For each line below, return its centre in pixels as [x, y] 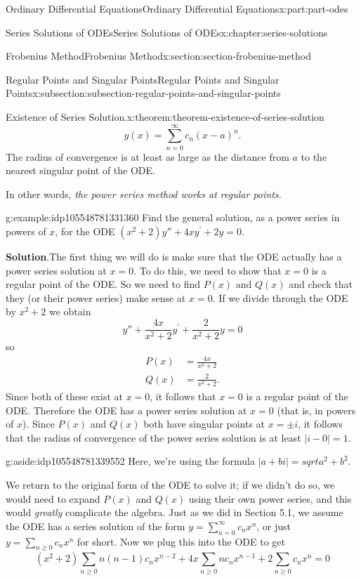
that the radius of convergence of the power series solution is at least [153, 437]
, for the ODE [85, 231]
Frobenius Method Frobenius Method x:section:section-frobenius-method [159, 56]
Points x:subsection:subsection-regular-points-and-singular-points [143, 93]
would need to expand [53, 498]
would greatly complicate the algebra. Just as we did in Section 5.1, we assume [175, 512]
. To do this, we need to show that [208, 270]
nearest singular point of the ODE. [80, 170]
